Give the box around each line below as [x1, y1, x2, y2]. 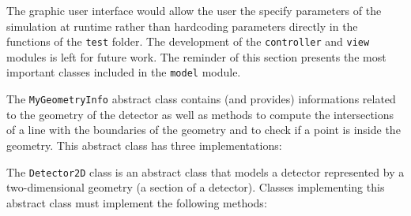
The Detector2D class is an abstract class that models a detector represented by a [6, 163, 405, 180]
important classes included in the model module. [6, 64, 241, 80]
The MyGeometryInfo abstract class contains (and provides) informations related [6, 91, 396, 107]
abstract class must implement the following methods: [6, 194, 267, 210]
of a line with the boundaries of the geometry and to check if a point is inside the [6, 121, 401, 138]
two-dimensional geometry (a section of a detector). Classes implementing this [6, 179, 385, 196]
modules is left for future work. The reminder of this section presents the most [6, 48, 386, 65]
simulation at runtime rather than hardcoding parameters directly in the [6, 17, 358, 34]
